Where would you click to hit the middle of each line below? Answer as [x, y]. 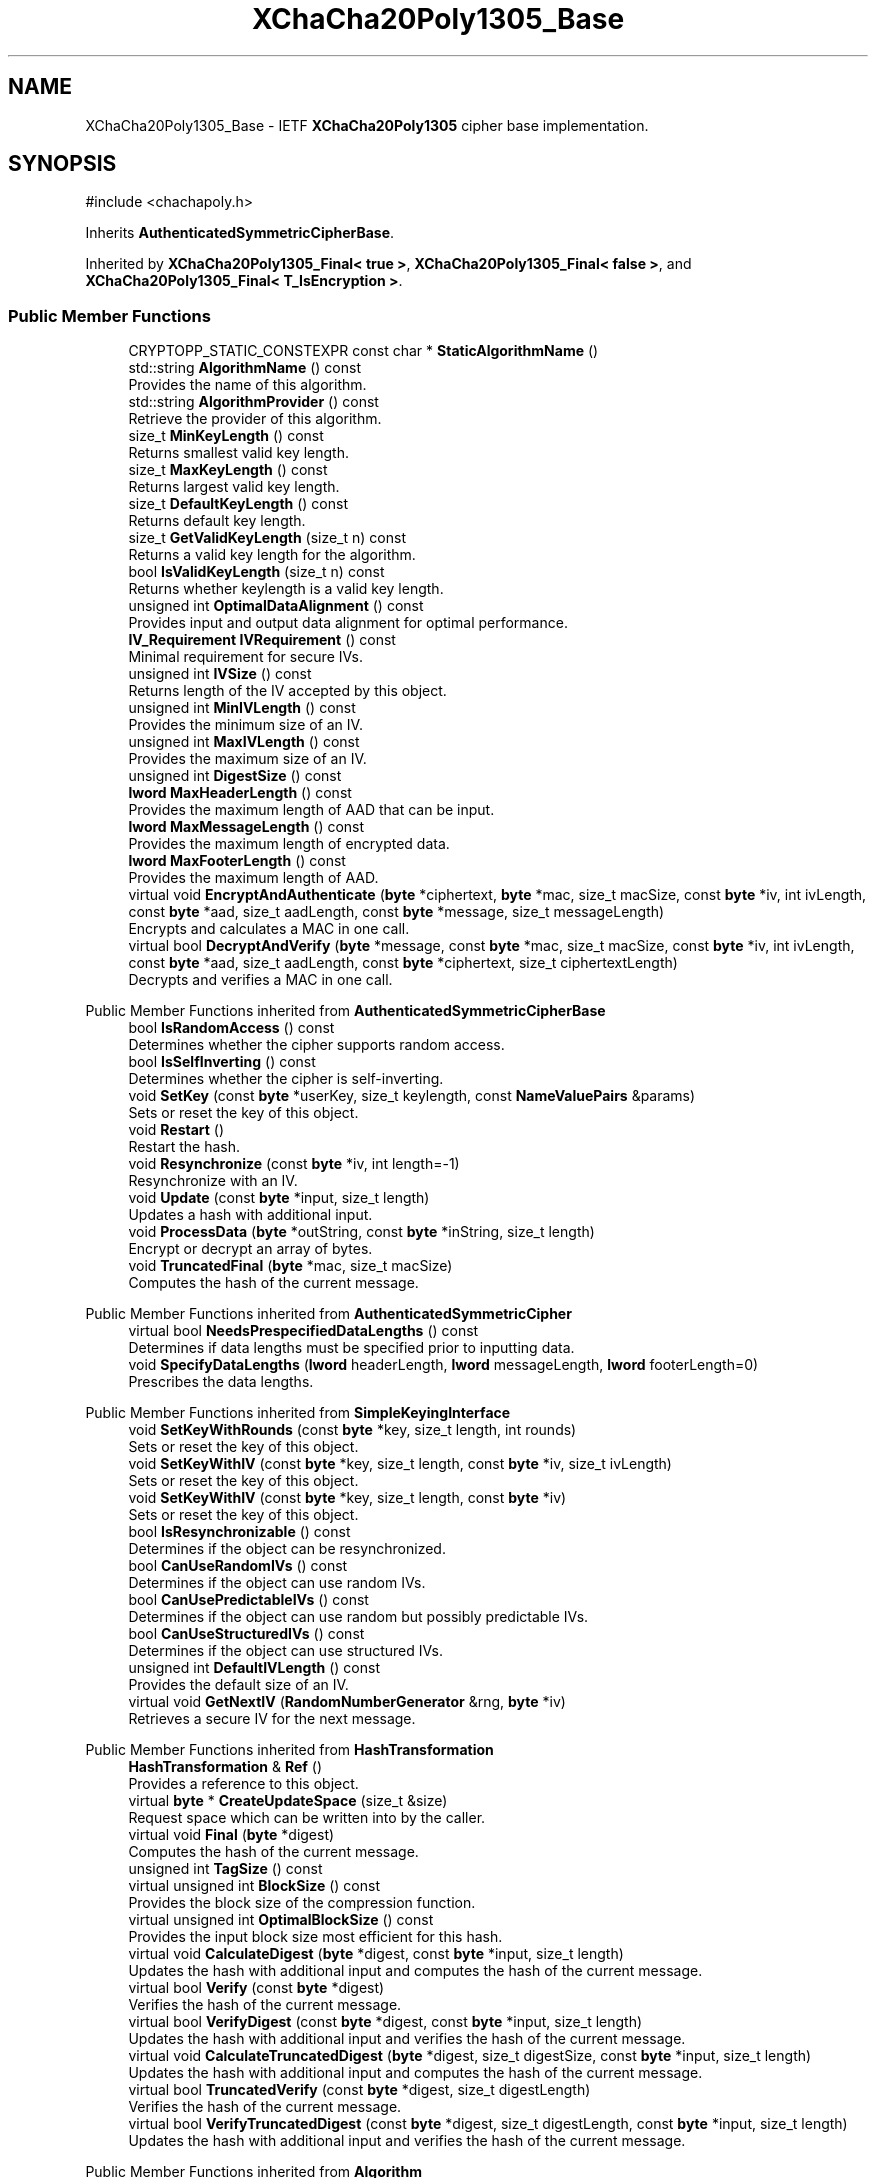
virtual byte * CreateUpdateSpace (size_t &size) [288, 1801]
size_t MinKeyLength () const [226, 436]
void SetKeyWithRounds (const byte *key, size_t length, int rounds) [352, 1430]
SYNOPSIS [62, 164]
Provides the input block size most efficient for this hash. [315, 1937]
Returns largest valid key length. [234, 487]
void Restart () [176, 1130]
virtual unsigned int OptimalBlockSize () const [281, 1920]
